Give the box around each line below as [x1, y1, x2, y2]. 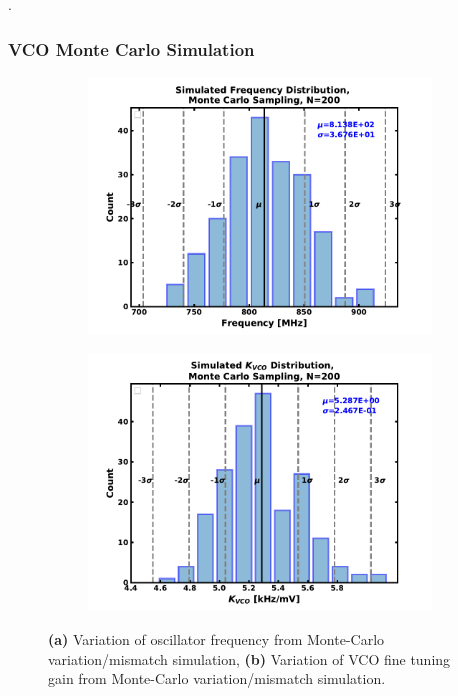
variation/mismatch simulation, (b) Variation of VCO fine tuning [48, 648, 451, 669]
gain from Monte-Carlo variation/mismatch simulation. [48, 668, 386, 689]
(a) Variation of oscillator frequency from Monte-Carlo [48, 629, 385, 649]
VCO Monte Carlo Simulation [8, 36, 255, 61]
